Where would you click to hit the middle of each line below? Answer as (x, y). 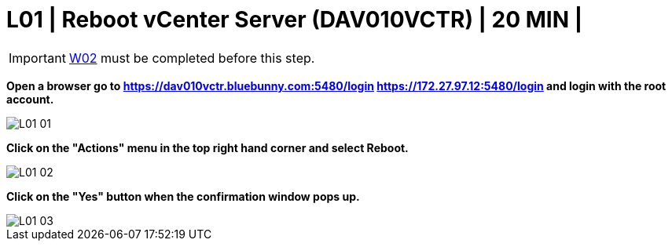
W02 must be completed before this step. (192, 58)
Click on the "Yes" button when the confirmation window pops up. (183, 196)
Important (37, 58)
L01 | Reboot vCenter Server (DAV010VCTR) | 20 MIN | (295, 20)
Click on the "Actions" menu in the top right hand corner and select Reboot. (207, 147)
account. (30, 99)
